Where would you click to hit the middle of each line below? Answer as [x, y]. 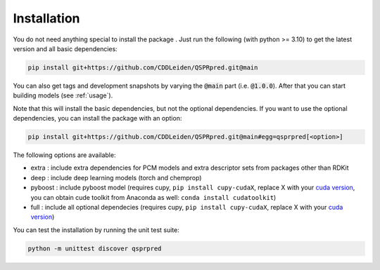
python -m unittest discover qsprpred [95, 248]
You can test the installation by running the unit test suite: [96, 230]
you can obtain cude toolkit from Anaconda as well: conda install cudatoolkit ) [153, 197]
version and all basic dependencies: [65, 48]
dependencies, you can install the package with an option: [97, 119]
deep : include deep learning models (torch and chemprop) [116, 177]
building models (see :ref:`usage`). [63, 95]
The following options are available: [64, 155]
